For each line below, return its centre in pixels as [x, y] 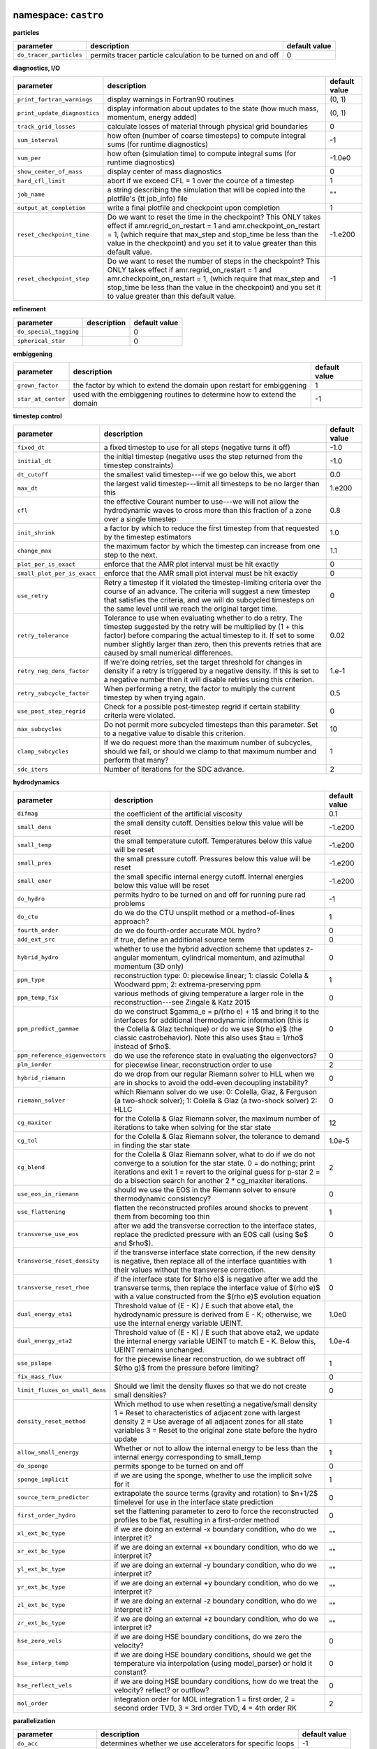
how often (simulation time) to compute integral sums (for [202, 154]
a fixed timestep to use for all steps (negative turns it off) [197, 448]
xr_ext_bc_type [41, 1551]
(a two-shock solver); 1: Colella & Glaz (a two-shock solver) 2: [216, 1100]
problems [130, 903]
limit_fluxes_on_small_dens [62, 1390]
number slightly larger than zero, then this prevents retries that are [213, 644]
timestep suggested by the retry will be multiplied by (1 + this [204, 627]
